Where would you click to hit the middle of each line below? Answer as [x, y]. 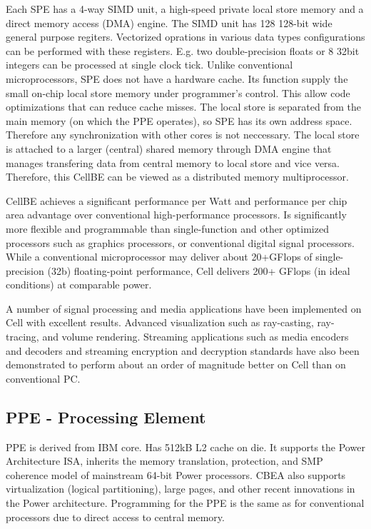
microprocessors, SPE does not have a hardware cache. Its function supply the [177, 78]
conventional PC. [43, 378]
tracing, [22, 337]
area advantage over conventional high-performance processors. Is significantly [176, 215]
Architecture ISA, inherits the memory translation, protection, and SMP [164, 461]
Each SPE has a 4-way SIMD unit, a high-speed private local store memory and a [185, 9]
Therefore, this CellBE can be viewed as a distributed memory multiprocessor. [177, 177]
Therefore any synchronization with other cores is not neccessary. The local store [183, 135]
